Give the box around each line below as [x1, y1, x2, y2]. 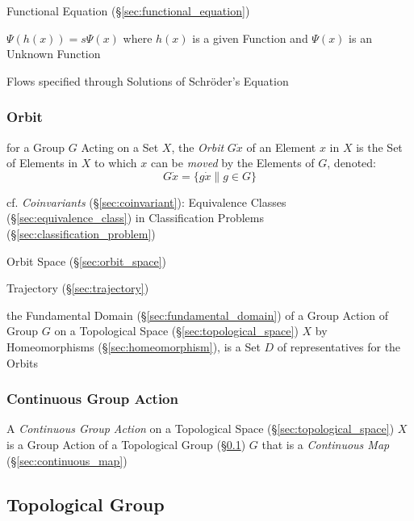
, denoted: [327, 154, 376, 171]
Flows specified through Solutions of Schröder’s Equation [6, 72, 289, 89]
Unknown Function [6, 45, 101, 62]
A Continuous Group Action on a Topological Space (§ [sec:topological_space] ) [6, 420, 395, 437]
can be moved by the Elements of [150, 154, 315, 171]
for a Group [6, 138, 65, 155]
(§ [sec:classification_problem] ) [6, 225, 156, 242]
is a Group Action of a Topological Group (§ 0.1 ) [6, 435, 246, 452]
